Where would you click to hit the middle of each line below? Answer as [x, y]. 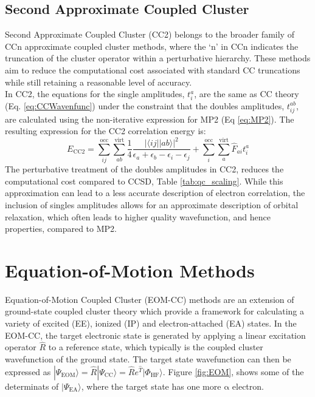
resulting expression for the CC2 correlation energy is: [106, 131]
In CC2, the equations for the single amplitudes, [95, 94]
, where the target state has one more [151, 386]
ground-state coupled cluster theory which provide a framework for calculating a [154, 311]
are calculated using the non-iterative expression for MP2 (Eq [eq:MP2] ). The [150, 119]
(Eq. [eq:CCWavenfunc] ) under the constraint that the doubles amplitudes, [145, 105]
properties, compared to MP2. [61, 229]
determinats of [32, 386]
